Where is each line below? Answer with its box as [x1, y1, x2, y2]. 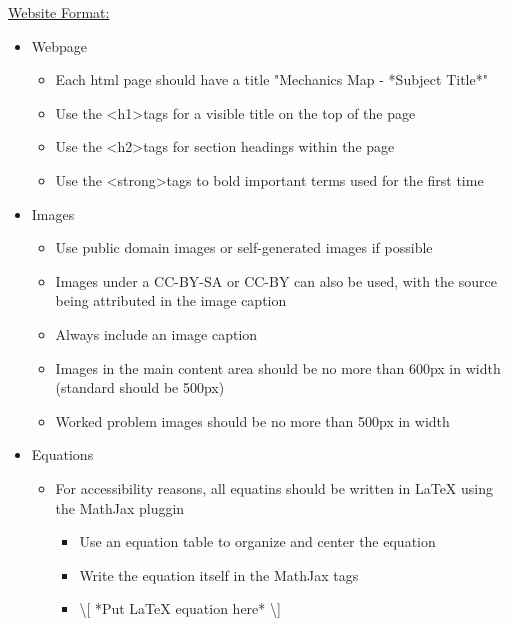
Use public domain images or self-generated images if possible [55, 237, 433, 258]
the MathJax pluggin [55, 497, 185, 518]
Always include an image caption [55, 323, 258, 344]
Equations [31, 444, 94, 465]
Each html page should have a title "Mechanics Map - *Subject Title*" [55, 69, 488, 90]
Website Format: [8, 2, 110, 22]
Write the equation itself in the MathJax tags [79, 564, 359, 585]
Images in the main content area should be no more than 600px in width [55, 357, 501, 378]
